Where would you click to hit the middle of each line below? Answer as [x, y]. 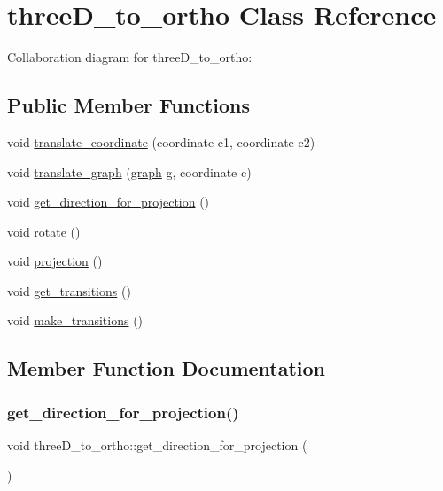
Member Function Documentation [167, 368]
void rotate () [44, 231]
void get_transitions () [69, 290]
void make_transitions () [75, 320]
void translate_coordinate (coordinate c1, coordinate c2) [161, 141]
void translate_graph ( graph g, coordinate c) [129, 171]
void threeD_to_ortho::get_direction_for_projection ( [157, 445]
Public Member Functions [128, 105]
